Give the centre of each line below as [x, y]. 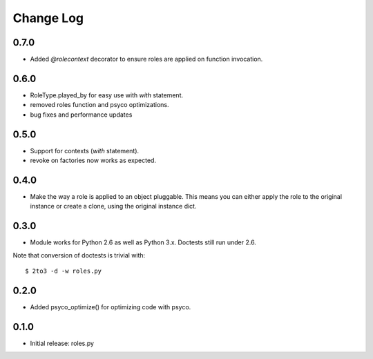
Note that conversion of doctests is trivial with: [79, 255]
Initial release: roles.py [62, 343]
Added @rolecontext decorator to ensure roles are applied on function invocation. [146, 59]
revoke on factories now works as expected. [93, 161]
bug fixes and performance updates [81, 115]
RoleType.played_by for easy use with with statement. [107, 95]
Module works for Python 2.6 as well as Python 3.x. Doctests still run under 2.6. [143, 242]
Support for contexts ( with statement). [85, 151]
